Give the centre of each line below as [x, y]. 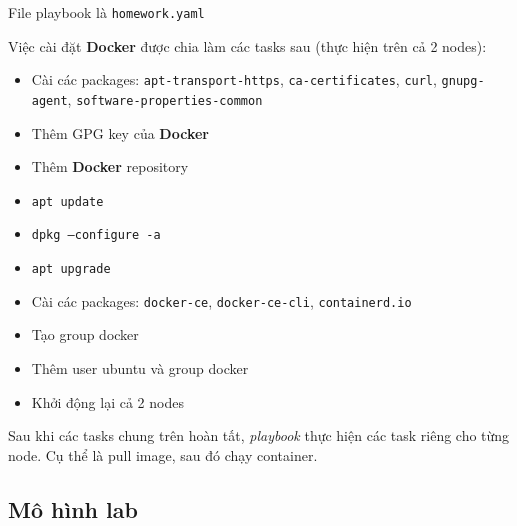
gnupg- [463, 81]
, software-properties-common [165, 98]
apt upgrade [71, 269]
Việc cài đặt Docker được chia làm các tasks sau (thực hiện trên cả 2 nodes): [247, 45]
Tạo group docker [85, 334]
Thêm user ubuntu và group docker [140, 367]
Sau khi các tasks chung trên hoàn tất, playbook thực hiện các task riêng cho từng [259, 435]
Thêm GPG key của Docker [120, 132]
